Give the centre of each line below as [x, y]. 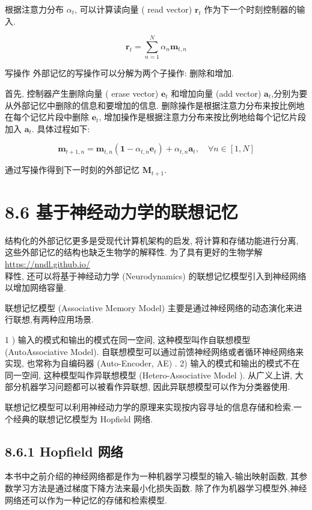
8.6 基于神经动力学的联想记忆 [121, 211]
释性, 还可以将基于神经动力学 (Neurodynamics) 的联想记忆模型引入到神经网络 [156, 275]
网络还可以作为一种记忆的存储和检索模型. [86, 499]
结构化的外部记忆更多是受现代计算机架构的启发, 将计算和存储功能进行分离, [152, 240]
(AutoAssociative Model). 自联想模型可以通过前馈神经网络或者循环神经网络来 [154, 351]
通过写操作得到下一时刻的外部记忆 [72, 170]
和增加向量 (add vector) [216, 93]
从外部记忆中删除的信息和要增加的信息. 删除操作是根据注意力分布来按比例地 [155, 105]
